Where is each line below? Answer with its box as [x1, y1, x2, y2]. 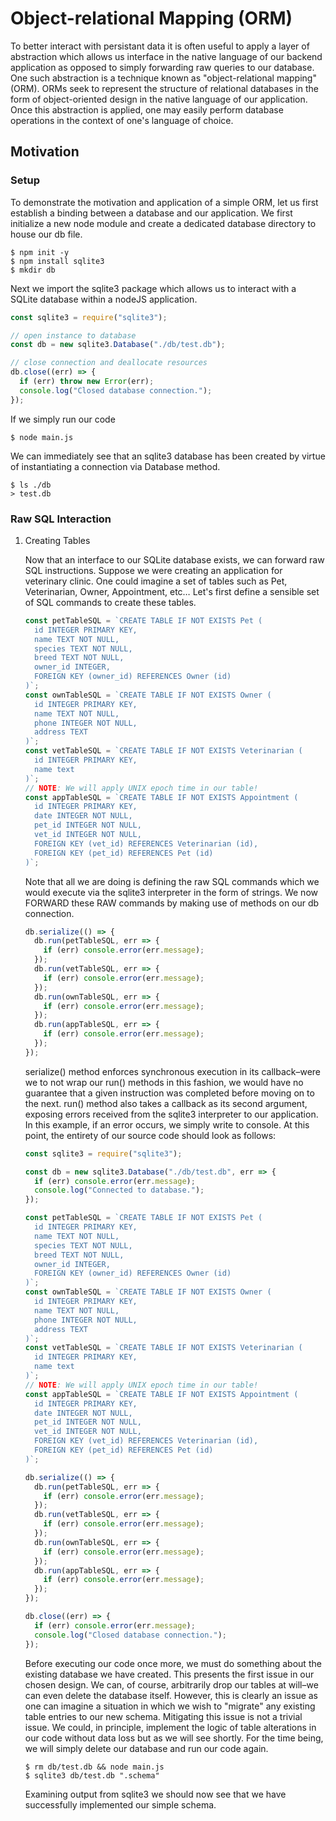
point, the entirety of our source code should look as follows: [24, 1129, 277, 1141]
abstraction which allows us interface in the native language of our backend [10, 50, 323, 62]
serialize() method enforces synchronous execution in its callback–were [24, 1065, 321, 1077]
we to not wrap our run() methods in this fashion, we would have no [24, 1076, 304, 1088]
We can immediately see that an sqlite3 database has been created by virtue [10, 450, 326, 462]
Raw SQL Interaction [10, 512, 112, 526]
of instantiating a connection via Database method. [10, 460, 221, 472]
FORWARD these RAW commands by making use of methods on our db [24, 897, 320, 909]
